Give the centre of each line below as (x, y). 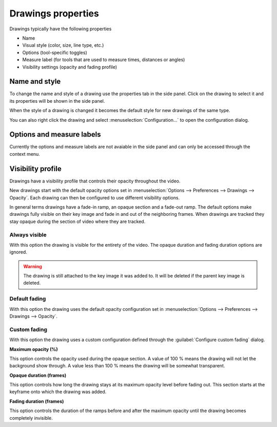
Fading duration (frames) (37, 401)
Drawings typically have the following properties (61, 29)
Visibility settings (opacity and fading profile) (70, 67)
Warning (33, 266)
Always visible (28, 235)
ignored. (18, 252)
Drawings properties (54, 13)
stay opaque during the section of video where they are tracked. (77, 221)
